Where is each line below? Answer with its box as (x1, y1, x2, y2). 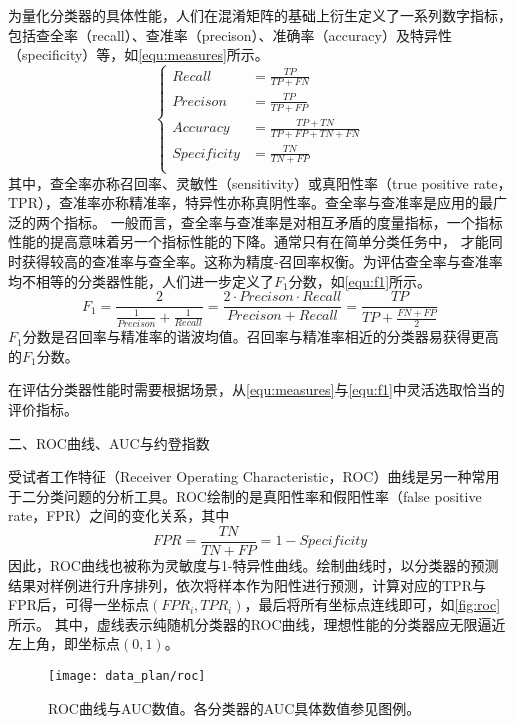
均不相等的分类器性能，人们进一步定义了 (8, 270, 274, 291)
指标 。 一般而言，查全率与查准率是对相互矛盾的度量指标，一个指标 (63, 211, 503, 232)
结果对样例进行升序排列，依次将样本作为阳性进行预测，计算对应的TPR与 (8, 574, 486, 595)
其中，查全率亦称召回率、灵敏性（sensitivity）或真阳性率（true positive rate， (8, 172, 512, 193)
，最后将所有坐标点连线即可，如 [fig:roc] (244, 594, 501, 615)
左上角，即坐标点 (8, 633, 120, 654)
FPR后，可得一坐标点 (8, 594, 149, 615)
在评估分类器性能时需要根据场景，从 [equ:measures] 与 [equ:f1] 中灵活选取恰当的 (8, 379, 505, 400)
